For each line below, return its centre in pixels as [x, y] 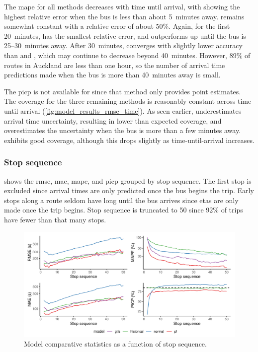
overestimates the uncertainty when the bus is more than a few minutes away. [123, 130]
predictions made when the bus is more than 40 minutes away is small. [112, 75]
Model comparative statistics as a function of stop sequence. [115, 344]
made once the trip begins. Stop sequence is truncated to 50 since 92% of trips [124, 210]
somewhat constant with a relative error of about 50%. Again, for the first [117, 26]
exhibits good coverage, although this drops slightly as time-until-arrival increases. [129, 140]
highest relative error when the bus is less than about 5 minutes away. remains [124, 16]
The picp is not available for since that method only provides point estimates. [123, 91]
